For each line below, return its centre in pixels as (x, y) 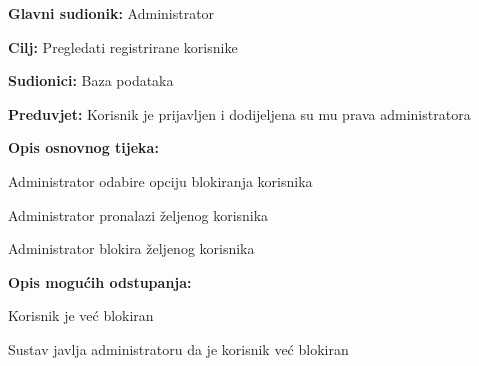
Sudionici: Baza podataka (91, 80)
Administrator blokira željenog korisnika (131, 248)
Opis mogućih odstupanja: (100, 281)
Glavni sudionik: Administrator (111, 13)
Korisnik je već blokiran (81, 315)
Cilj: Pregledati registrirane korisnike (123, 46)
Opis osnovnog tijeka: (83, 147)
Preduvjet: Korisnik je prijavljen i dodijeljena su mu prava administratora (239, 113)
